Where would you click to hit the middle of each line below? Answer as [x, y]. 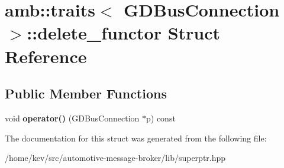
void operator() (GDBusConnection [72, 118]
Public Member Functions [86, 93]
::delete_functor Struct [124, 33]
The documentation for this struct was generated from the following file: [136, 138]
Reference [46, 56]
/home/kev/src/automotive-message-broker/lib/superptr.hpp [115, 158]
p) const [161, 118]
